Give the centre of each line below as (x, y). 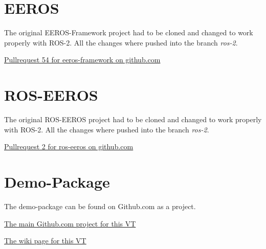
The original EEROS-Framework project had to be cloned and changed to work (129, 32)
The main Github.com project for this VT (70, 223)
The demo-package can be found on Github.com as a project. (100, 206)
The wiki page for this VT (45, 241)
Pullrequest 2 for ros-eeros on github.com (69, 146)
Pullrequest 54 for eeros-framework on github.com (82, 60)
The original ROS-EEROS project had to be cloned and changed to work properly (133, 119)
